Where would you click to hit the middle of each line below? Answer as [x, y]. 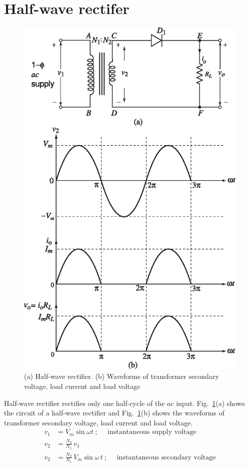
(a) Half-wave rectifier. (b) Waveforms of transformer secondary [121, 376]
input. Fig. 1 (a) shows [210, 403]
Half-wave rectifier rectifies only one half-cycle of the [84, 403]
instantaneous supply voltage [152, 432]
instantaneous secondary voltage [166, 457]
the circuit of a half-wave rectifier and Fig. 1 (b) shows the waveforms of [114, 413]
